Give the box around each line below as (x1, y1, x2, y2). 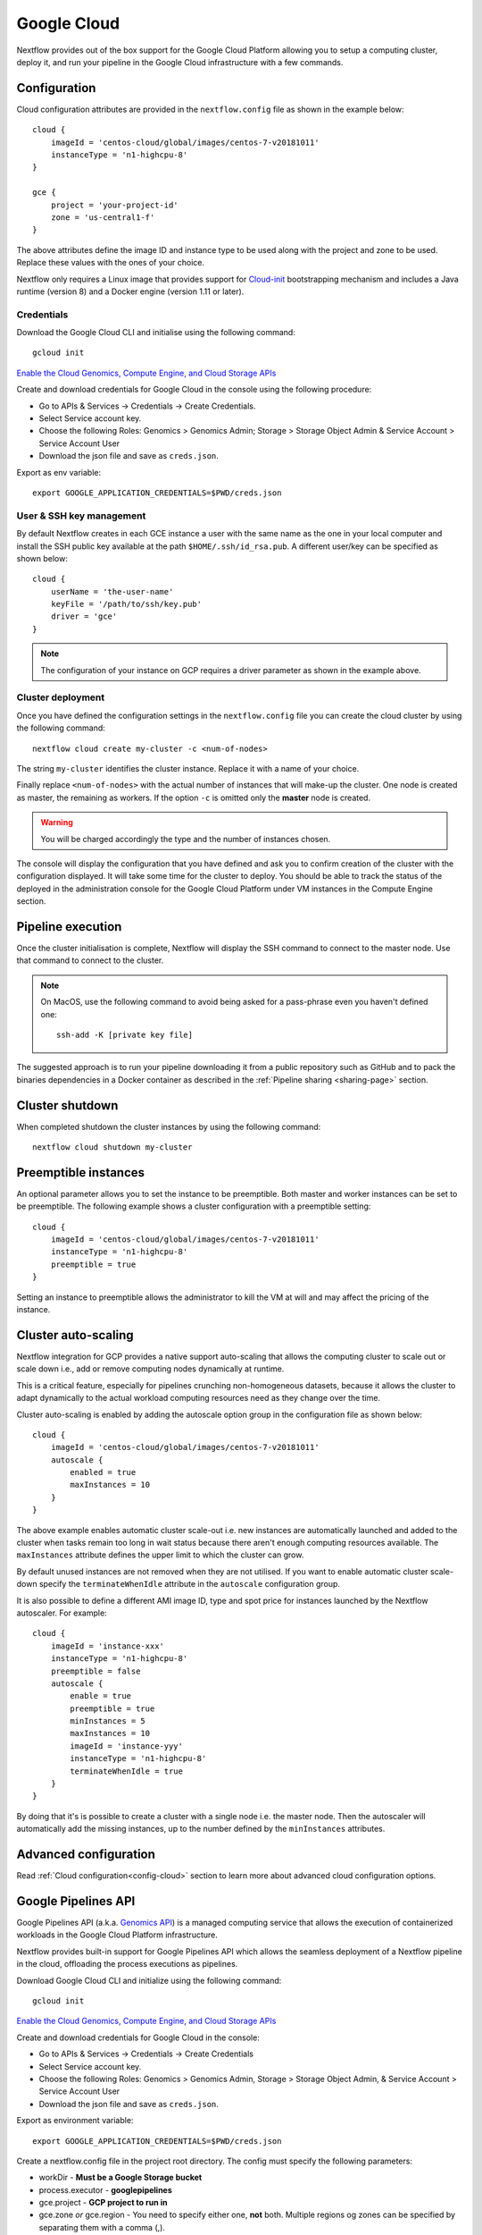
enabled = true (70, 1467, 137, 1478)
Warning (40, 817, 73, 828)
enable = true (70, 1691, 132, 1701)
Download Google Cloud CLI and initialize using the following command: (16, 1975, 282, 1986)
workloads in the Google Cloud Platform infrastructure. (16, 1929, 218, 1940)
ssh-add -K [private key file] (56, 1029, 194, 1040)
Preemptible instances (16, 1165, 145, 1180)
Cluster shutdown (16, 1098, 119, 1113)
